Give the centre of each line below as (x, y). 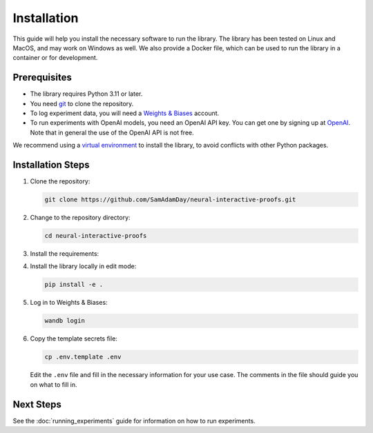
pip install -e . (74, 285)
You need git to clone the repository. (82, 103)
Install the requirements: (65, 254)
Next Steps (37, 404)
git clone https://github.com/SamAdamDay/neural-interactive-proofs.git (170, 200)
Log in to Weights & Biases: (69, 303)
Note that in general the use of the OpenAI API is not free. (112, 132)
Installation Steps (51, 165)
